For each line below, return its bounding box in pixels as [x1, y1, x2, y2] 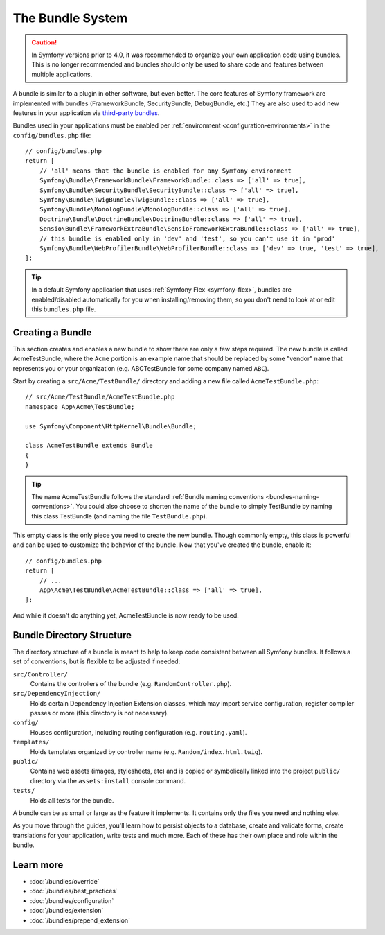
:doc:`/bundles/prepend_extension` [30, 916, 131, 925]
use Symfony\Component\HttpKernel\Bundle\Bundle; [25, 422, 197, 430]
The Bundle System [12, 10, 128, 26]
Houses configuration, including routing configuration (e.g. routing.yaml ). [30, 728, 247, 736]
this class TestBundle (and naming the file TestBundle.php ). [31, 512, 208, 520]
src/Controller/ [12, 670, 69, 679]
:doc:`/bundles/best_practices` [30, 887, 118, 895]
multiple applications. [31, 70, 93, 78]
